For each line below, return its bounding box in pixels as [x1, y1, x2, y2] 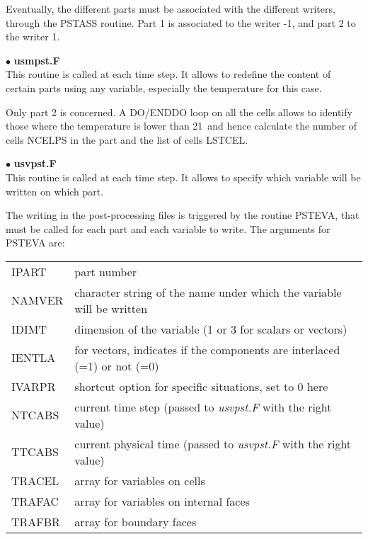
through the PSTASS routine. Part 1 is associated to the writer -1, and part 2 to [6, 15, 356, 30]
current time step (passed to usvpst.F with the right [74, 398, 332, 415]
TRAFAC [11, 492, 59, 509]
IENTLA [11, 349, 56, 366]
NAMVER [11, 292, 64, 309]
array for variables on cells [74, 472, 205, 489]
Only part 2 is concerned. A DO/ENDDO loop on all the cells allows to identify [6, 104, 352, 119]
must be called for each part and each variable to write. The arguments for [6, 221, 330, 236]
